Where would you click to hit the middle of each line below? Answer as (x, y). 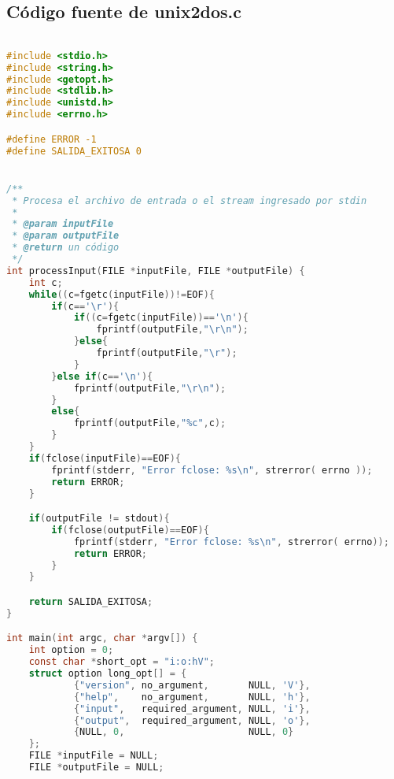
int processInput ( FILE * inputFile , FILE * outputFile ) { (156, 271)
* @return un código (66, 248)
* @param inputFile (63, 224)
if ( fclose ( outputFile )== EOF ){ (130, 530)
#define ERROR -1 (52, 139)
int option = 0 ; (71, 650)
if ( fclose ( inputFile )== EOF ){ (105, 458)
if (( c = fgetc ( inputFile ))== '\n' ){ (161, 318)
